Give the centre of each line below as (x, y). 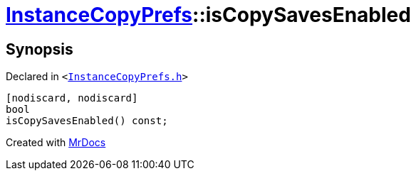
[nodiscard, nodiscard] (72, 98)
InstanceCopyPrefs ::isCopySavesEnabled (208, 15)
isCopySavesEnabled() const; (87, 121)
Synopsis (40, 49)
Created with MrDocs (56, 143)
